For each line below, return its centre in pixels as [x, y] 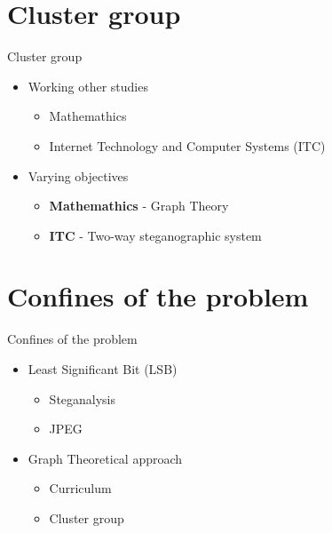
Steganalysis [83, 398]
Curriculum [80, 488]
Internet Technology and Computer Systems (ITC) [187, 145]
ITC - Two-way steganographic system [155, 235]
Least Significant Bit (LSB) [103, 369]
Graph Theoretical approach [105, 458]
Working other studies [88, 86]
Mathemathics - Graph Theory [139, 206]
